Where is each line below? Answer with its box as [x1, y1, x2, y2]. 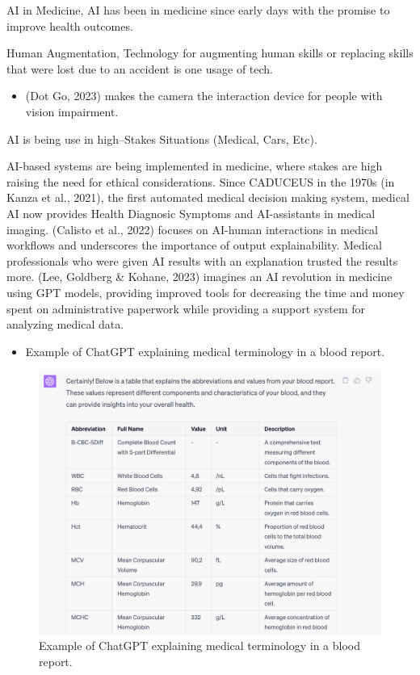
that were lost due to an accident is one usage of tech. [6, 60, 273, 77]
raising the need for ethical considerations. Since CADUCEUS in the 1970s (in [6, 173, 395, 190]
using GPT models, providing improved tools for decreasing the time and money [6, 283, 405, 300]
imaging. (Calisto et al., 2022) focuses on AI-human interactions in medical [6, 220, 378, 237]
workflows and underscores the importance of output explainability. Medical [6, 237, 382, 254]
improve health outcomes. [6, 17, 133, 34]
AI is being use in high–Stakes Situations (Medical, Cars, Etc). [6, 130, 317, 147]
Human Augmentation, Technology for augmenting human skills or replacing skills [6, 44, 414, 61]
